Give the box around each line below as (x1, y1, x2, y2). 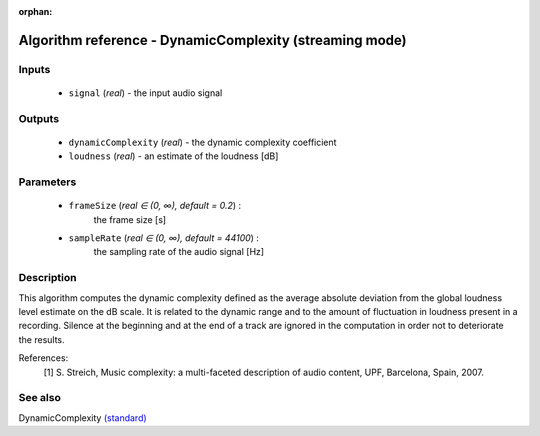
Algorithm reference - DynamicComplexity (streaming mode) (18, 31, 407, 49)
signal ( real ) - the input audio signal (68, 86, 223, 99)
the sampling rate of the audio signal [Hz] (93, 246, 265, 258)
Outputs (18, 111, 60, 125)
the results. (18, 333, 65, 345)
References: (18, 352, 69, 364)
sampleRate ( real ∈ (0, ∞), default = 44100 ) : (68, 232, 260, 244)
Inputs (18, 62, 51, 76)
